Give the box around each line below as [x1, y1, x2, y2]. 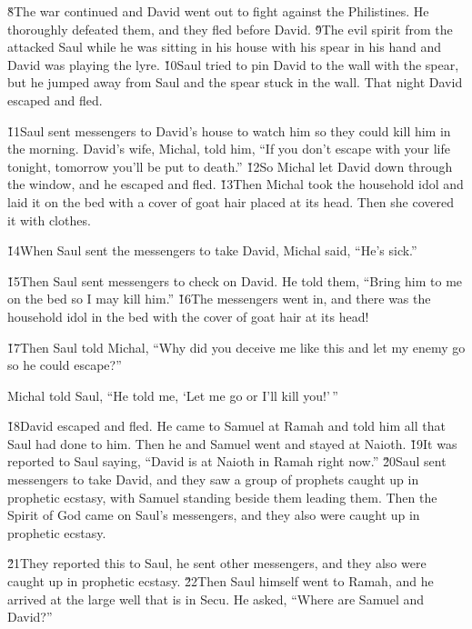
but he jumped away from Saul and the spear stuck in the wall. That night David [7, 73, 463, 92]
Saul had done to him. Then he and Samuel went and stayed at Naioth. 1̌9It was [7, 434, 457, 453]
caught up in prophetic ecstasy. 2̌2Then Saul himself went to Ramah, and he [7, 572, 434, 591]
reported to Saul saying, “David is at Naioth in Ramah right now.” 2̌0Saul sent [7, 452, 447, 471]
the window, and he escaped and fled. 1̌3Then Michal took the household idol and [7, 175, 464, 194]
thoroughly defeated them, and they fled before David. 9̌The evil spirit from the [7, 19, 453, 38]
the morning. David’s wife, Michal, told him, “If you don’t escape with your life [7, 139, 450, 158]
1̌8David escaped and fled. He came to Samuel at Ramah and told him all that [7, 416, 446, 435]
